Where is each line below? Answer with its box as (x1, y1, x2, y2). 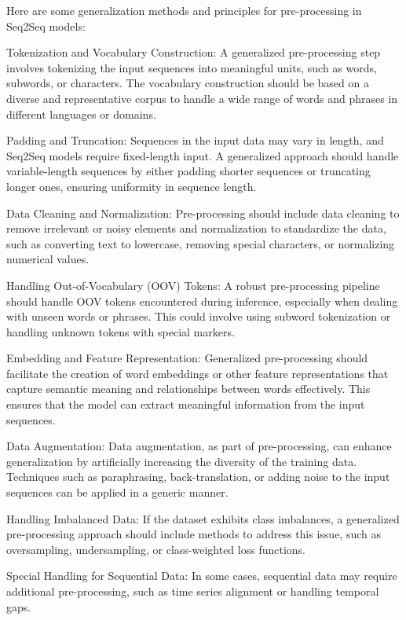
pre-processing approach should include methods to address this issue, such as (6, 526, 381, 542)
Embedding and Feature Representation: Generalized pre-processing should (6, 350, 368, 366)
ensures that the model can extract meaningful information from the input (6, 396, 365, 413)
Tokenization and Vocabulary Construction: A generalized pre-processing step (6, 44, 381, 61)
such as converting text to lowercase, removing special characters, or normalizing (6, 235, 395, 251)
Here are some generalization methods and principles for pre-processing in (6, 2, 362, 18)
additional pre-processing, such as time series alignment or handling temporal (6, 583, 379, 599)
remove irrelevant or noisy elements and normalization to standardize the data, (6, 220, 386, 237)
